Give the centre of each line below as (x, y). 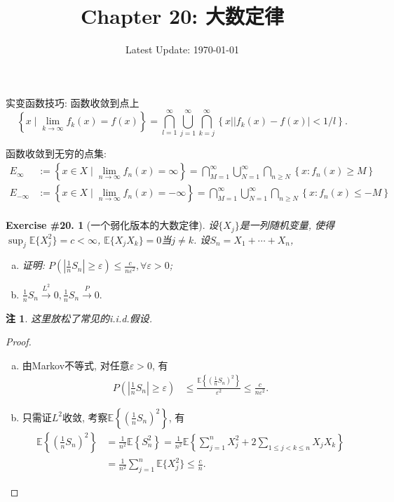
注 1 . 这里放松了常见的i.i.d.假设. (79, 318)
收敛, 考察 (85, 417)
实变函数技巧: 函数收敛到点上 (73, 102)
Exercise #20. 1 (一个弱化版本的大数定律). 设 (112, 225)
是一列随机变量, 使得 (287, 225)
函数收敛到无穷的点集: (56, 153)
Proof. (19, 342)
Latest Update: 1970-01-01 (182, 49)
